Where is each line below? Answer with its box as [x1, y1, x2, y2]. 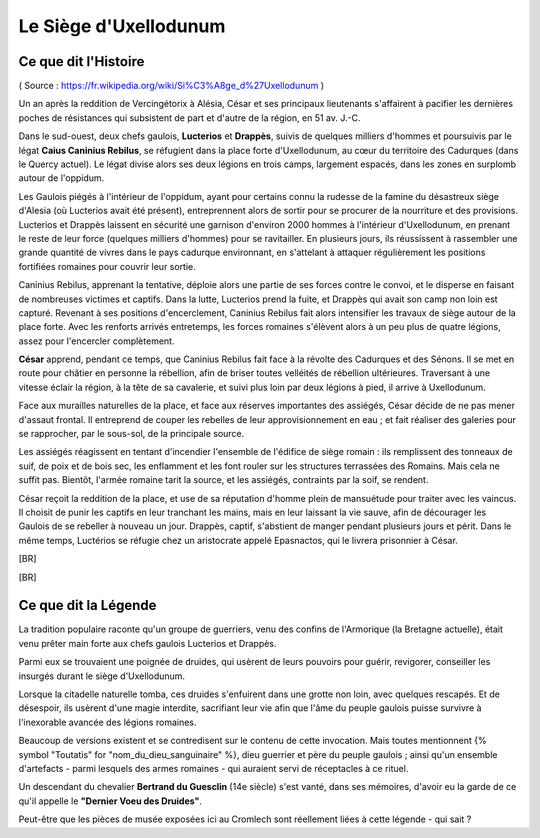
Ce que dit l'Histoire [18, 53, 145, 70]
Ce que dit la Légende [18, 597, 157, 614]
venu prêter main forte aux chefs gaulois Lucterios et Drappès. [18, 637, 277, 649]
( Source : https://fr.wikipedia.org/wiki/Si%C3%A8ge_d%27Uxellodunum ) [18, 80, 325, 92]
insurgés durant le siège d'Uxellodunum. [18, 670, 185, 682]
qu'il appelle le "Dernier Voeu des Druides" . [18, 795, 203, 807]
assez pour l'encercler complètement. [18, 335, 175, 347]
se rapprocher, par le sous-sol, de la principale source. [18, 428, 245, 440]
